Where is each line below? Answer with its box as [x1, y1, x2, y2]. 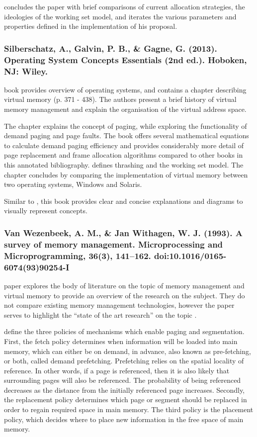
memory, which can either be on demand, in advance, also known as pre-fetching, [4, 346, 251, 356]
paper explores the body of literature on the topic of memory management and [4, 280, 245, 290]
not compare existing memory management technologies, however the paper [4, 300, 235, 310]
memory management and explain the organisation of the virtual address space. [4, 104, 247, 114]
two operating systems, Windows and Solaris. [4, 179, 142, 189]
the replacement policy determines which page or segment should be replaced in [4, 394, 247, 405]
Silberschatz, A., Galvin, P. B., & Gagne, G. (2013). [4, 42, 217, 54]
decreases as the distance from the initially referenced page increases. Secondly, [4, 384, 245, 395]
